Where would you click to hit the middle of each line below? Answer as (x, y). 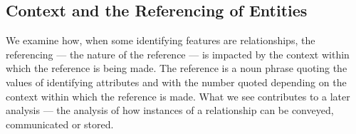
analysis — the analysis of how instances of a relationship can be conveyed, (170, 110)
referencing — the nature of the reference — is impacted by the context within (178, 54)
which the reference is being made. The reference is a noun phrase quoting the (177, 68)
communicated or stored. (60, 124)
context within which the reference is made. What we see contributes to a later (178, 96)
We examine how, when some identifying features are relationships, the (161, 40)
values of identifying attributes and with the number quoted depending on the (176, 82)
